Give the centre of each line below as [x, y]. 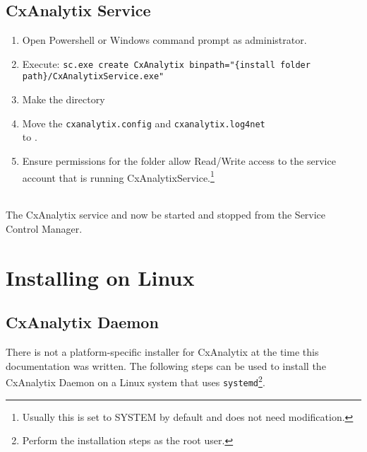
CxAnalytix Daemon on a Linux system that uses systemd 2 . [136, 381]
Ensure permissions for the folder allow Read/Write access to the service [179, 160]
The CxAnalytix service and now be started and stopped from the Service [166, 215]
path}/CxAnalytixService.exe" [93, 77]
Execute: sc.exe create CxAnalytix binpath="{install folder [166, 63]
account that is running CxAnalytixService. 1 [118, 176]
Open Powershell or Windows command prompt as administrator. [164, 40]
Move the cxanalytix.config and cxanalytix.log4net [144, 123]
